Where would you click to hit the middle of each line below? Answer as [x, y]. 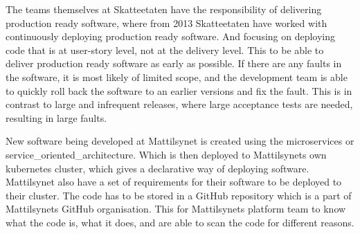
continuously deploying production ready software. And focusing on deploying [171, 36]
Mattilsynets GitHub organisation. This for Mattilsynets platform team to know [176, 209]
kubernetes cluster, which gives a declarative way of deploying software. [157, 168]
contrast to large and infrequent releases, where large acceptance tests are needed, [179, 104]
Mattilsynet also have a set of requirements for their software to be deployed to [174, 182]
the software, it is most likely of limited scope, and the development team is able [177, 76]
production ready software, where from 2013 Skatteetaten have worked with [166, 22]
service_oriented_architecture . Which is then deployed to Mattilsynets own [166, 154]
